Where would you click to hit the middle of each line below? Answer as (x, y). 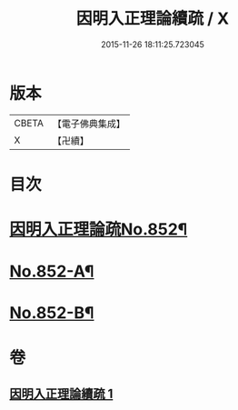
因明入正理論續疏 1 (61, 394)
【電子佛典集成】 (89, 124)
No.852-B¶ (52, 313)
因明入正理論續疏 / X (153, 19)
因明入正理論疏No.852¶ (99, 230)
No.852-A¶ (52, 271)
